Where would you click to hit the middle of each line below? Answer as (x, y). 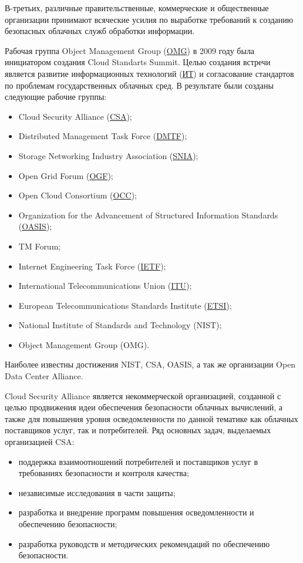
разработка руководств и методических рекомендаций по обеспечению (144, 543)
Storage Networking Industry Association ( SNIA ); (108, 155)
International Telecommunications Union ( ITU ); (105, 286)
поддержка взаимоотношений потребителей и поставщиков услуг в (138, 461)
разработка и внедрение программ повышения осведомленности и (136, 512)
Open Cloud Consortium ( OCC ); (78, 195)
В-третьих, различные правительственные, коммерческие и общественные (137, 8)
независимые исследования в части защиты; (97, 492)
